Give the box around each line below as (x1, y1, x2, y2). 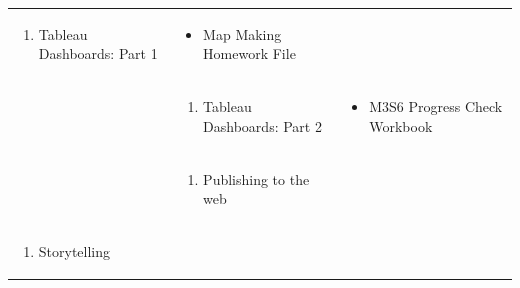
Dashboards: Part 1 (38, 43, 158, 64)
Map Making (203, 23, 282, 44)
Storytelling (38, 241, 111, 262)
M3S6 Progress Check (369, 96, 503, 117)
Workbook (369, 115, 433, 136)
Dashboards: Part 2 (203, 115, 322, 136)
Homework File (203, 43, 296, 64)
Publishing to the (203, 168, 310, 189)
